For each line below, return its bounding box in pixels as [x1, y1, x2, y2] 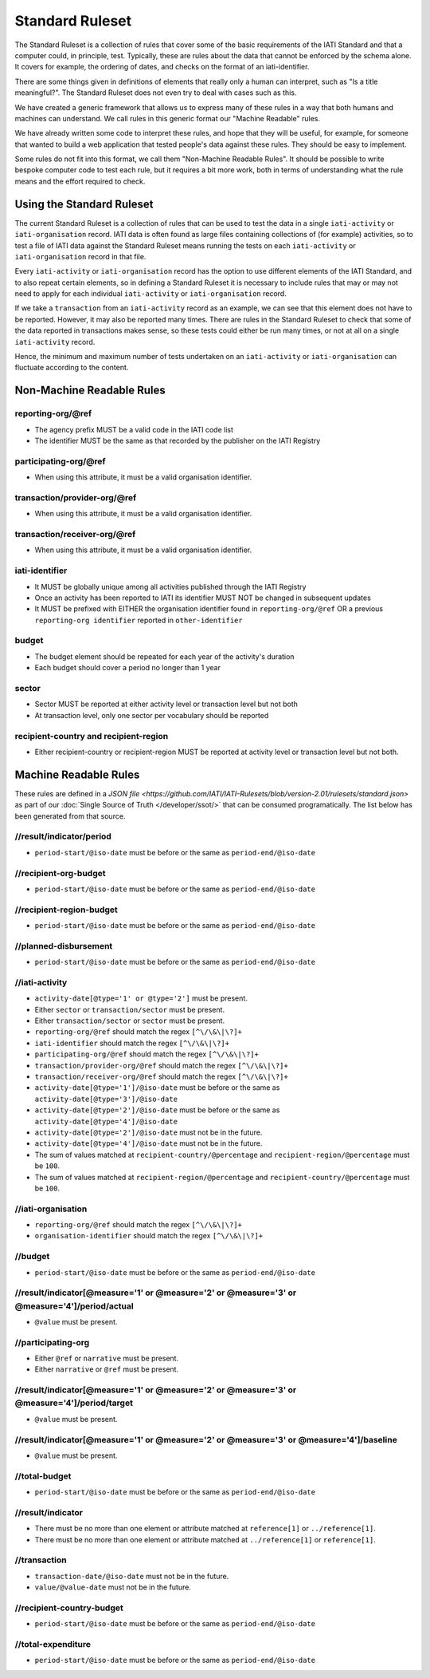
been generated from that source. [14, 811, 126, 821]
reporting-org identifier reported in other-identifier [34, 615, 243, 625]
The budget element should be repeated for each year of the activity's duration [34, 651, 295, 661]
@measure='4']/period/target [14, 1397, 133, 1408]
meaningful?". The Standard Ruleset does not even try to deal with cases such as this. [14, 88, 297, 97]
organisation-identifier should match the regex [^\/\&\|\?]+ [34, 1231, 264, 1241]
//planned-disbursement [14, 940, 113, 951]
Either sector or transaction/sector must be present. [34, 1005, 225, 1014]
